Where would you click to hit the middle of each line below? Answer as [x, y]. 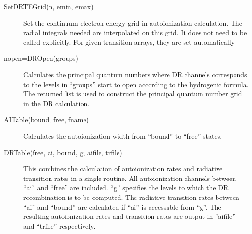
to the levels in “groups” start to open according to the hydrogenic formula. [136, 84]
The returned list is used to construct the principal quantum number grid [133, 94]
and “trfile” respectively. [59, 225]
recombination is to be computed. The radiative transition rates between [131, 197]
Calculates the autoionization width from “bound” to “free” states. [123, 135]
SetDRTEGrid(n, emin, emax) [49, 6]
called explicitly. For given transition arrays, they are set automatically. [130, 42]
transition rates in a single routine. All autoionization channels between [130, 178]
